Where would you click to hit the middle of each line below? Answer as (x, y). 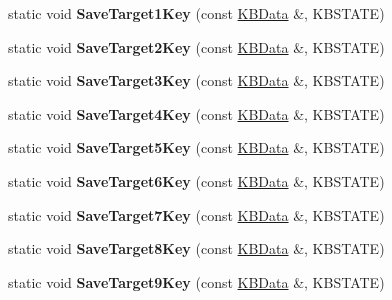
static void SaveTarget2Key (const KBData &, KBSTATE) (196, 46)
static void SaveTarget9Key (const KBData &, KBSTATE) (196, 281)
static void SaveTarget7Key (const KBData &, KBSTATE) (196, 214)
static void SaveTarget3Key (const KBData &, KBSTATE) (196, 80)
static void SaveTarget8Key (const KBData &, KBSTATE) (196, 248)
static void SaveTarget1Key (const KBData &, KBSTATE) (196, 13)
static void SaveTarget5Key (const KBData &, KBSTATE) (196, 147)
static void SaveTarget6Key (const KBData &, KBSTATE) (196, 180)
